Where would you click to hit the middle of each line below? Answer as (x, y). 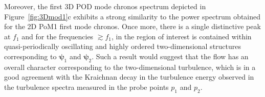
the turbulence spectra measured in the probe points (86, 87)
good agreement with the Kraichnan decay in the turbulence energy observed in (129, 77)
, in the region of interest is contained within (181, 36)
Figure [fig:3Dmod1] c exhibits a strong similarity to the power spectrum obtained (132, 16)
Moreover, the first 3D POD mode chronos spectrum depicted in (105, 6)
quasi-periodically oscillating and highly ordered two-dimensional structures (123, 46)
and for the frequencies (58, 36)
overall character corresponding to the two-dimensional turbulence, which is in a (130, 67)
